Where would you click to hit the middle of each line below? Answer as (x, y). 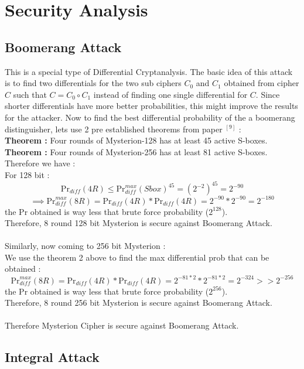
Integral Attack (52, 357)
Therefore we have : (40, 163)
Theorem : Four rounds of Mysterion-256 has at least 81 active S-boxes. (136, 151)
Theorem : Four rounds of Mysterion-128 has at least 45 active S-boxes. (136, 140)
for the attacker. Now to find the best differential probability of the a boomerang (150, 117)
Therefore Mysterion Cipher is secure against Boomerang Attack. (122, 325)
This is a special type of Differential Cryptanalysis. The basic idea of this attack (149, 71)
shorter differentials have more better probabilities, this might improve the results (151, 106)
